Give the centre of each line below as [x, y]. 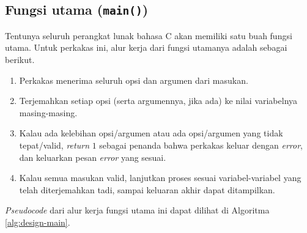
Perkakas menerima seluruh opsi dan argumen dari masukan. [134, 80]
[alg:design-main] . [38, 222]
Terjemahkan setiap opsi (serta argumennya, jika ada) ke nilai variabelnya [158, 101]
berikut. [20, 59]
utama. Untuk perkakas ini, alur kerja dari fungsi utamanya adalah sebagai [146, 47]
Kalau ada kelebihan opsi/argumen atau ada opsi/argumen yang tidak [151, 133]
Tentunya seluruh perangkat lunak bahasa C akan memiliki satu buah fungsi [149, 35]
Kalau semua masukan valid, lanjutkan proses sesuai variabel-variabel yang [160, 178]
